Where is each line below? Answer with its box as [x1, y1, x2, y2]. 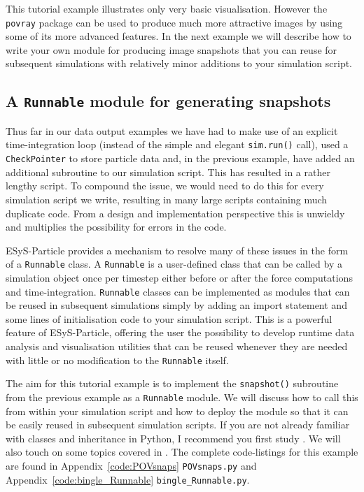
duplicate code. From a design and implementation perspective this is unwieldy [6, 205, 345, 220]
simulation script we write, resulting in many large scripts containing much [6, 191, 328, 206]
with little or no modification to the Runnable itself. [6, 352, 229, 367]
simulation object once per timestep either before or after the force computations [6, 270, 353, 284]
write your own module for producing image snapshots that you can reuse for [6, 42, 337, 57]
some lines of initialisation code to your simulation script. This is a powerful [6, 311, 332, 326]
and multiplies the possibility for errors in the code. [6, 219, 227, 234]
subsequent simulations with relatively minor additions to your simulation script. [6, 56, 353, 71]
